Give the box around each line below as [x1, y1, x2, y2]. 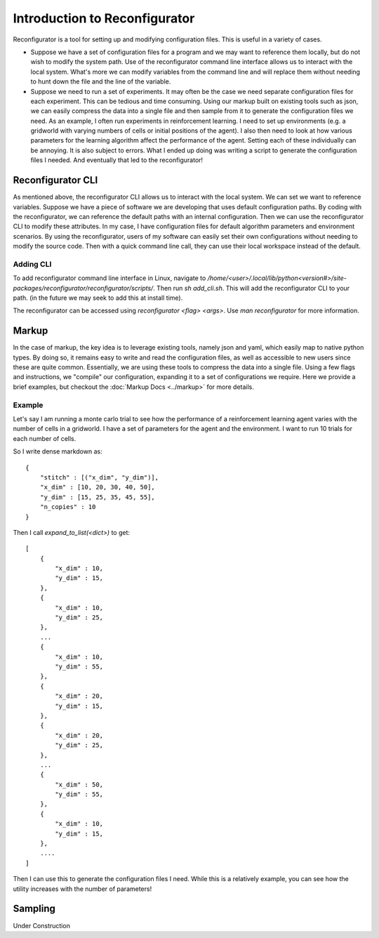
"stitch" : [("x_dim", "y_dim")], [39, 473, 159, 481]
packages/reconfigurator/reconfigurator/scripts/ [13, 284, 154, 292]
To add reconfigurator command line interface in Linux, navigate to [13, 274, 206, 282]
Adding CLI [13, 259, 52, 269]
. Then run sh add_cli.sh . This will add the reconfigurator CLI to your [153, 284, 350, 292]
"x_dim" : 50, [55, 780, 104, 788]
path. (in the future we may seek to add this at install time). [13, 293, 183, 302]
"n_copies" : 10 [39, 503, 96, 511]
